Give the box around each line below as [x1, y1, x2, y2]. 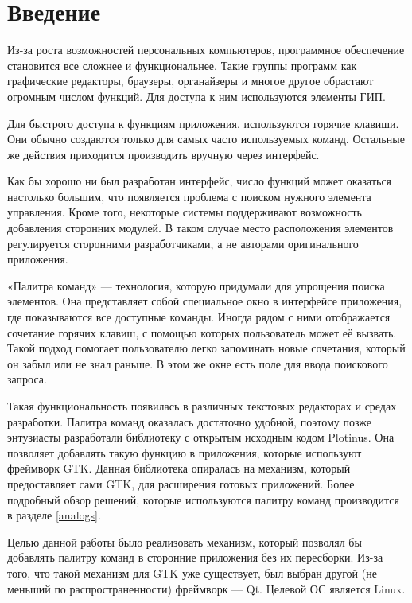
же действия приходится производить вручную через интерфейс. [7, 146, 320, 162]
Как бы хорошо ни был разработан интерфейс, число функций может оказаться [7, 173, 392, 189]
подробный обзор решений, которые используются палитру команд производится [7, 491, 399, 508]
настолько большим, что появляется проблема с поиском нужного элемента [7, 188, 371, 204]
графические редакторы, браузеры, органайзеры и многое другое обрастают [7, 72, 374, 89]
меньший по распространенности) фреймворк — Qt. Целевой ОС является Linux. [7, 580, 406, 597]
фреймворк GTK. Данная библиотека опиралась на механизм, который [7, 460, 351, 477]
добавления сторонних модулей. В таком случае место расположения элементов [7, 220, 394, 236]
